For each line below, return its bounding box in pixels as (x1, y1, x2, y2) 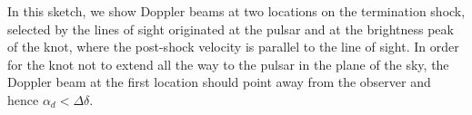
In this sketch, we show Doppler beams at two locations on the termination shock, (7, 2, 466, 20)
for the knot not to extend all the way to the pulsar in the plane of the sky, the (7, 54, 449, 73)
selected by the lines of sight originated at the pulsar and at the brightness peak (7, 19, 454, 38)
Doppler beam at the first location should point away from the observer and (7, 72, 431, 91)
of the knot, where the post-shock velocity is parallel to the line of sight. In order (7, 37, 459, 56)
